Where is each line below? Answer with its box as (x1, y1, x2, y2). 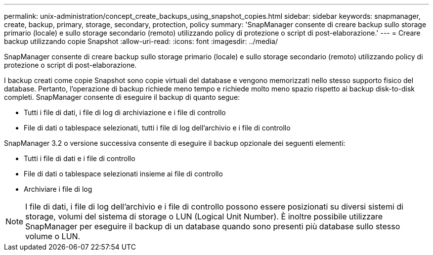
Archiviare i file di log (24, 185, 92, 193)
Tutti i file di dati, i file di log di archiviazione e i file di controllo (24, 108, 226, 117)
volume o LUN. (25, 231, 81, 241)
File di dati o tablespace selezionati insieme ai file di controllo (24, 170, 223, 178)
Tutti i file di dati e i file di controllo (24, 154, 135, 163)
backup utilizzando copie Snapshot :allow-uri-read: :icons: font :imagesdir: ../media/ (4, 37, 278, 45)
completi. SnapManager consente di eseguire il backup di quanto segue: (4, 93, 240, 101)
